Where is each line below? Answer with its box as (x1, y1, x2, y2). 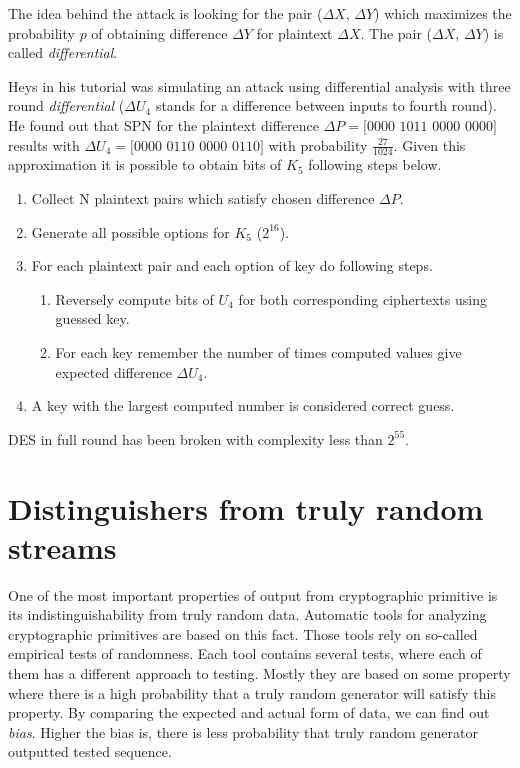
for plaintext (256, 22, 333, 43)
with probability (268, 134, 368, 155)
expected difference (55, 361, 172, 382)
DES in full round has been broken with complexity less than (8, 428, 383, 449)
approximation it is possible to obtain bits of (8, 154, 282, 175)
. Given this (393, 134, 466, 155)
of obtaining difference (91, 22, 228, 43)
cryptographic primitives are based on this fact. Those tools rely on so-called (8, 623, 478, 644)
